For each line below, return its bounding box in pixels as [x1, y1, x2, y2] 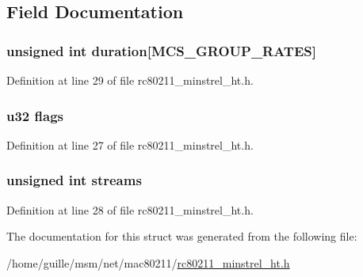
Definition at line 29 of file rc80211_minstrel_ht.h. [6, 72, 254, 88]
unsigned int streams [6, 170, 142, 190]
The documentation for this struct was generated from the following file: [6, 228, 357, 245]
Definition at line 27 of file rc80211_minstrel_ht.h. [6, 136, 254, 153]
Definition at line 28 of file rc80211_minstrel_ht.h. [6, 201, 254, 218]
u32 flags [6, 105, 63, 125]
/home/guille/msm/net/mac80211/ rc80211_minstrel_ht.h [6, 254, 290, 271]
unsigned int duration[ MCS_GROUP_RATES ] [6, 40, 316, 60]
